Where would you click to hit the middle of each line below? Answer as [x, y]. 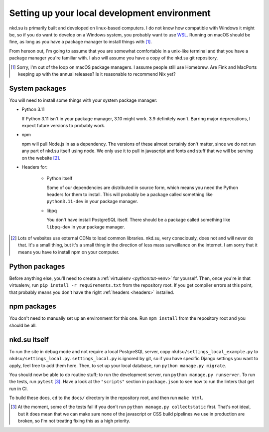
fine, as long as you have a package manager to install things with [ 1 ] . [80, 42]
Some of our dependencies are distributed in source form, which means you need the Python [142, 188]
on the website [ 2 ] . [41, 158]
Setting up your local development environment [110, 13]
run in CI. [19, 389]
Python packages [37, 266]
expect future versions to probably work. [64, 125]
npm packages [33, 307]
